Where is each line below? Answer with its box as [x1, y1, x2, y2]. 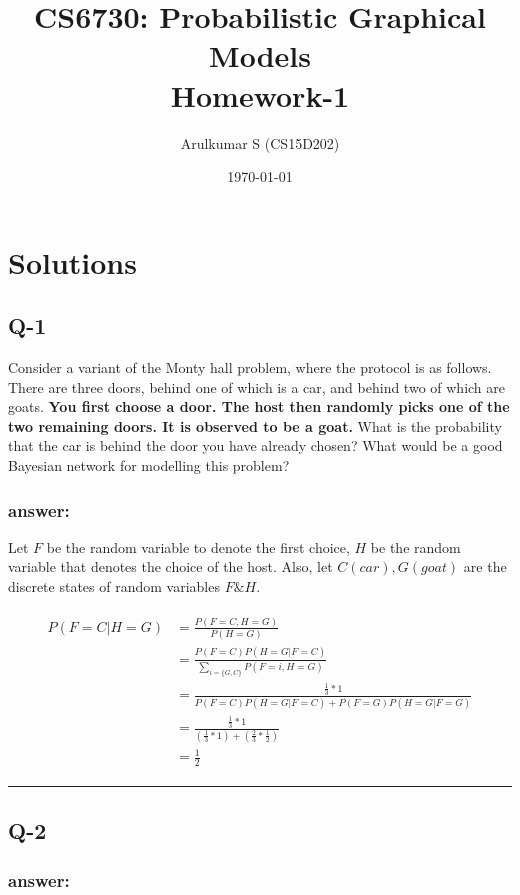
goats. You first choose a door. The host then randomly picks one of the [8, 396, 510, 417]
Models [209, 35, 311, 76]
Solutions [8, 241, 137, 282]
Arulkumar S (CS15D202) [180, 132, 340, 153]
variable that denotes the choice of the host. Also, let [8, 556, 333, 577]
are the [463, 556, 507, 577]
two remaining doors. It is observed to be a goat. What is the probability [8, 415, 502, 436]
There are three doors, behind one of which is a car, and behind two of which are [8, 376, 505, 397]
